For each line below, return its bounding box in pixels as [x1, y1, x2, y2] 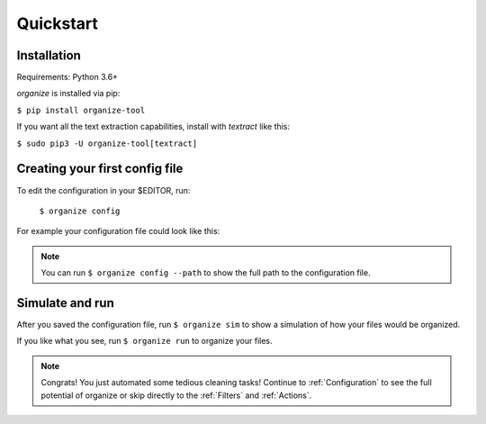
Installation [16, 48, 81, 63]
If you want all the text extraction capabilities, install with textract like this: [16, 122, 291, 132]
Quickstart [16, 14, 99, 33]
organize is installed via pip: [16, 88, 121, 99]
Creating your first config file [16, 161, 184, 176]
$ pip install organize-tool [16, 104, 146, 115]
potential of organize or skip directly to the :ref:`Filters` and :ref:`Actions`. [40, 390, 312, 401]
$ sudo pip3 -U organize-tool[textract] [16, 138, 198, 149]
